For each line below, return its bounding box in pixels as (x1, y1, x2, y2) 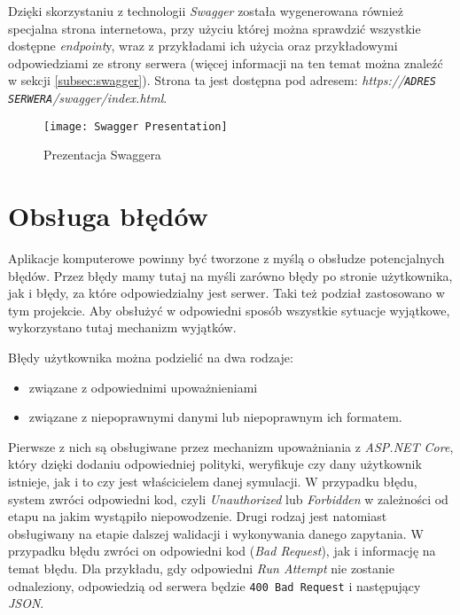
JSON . (8, 594, 44, 612)
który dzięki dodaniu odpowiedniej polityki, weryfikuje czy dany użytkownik (8, 455, 422, 473)
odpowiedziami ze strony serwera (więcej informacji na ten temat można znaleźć (8, 53, 443, 72)
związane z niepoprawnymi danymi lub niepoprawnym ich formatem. (28, 408, 402, 426)
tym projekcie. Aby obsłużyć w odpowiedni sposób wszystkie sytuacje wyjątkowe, (8, 300, 450, 319)
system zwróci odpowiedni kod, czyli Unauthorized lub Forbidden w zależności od (8, 489, 448, 508)
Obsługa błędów (8, 198, 208, 234)
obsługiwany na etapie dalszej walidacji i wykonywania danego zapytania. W (8, 524, 424, 542)
